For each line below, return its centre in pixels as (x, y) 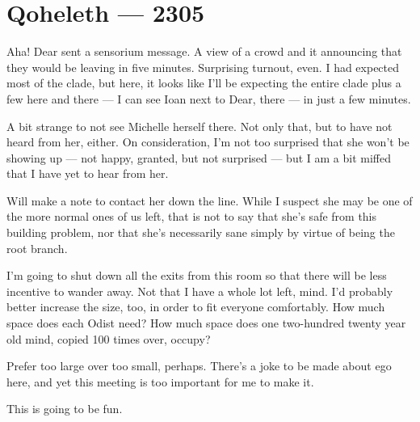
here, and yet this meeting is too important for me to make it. (160, 381)
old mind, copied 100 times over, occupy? (109, 338)
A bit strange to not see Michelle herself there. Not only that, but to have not (199, 126)
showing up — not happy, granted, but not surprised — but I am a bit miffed (199, 157)
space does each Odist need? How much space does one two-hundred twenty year (206, 323)
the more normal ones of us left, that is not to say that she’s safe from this (192, 216)
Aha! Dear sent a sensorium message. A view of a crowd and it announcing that (204, 51)
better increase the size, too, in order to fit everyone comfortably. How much (196, 307)
